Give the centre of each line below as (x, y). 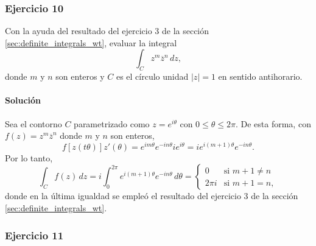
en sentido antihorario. (260, 76)
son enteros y (80, 76)
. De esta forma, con (273, 123)
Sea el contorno (33, 123)
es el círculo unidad (152, 76)
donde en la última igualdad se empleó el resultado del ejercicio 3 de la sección (152, 196)
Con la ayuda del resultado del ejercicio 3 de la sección (107, 31)
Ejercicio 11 (34, 235)
